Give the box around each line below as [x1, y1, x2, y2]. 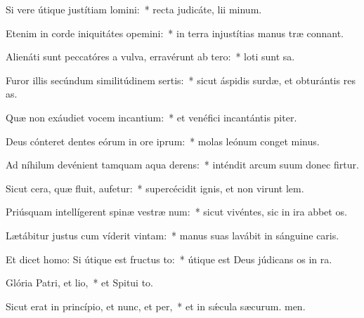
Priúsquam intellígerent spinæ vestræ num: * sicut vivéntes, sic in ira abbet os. [6, 204, 347, 219]
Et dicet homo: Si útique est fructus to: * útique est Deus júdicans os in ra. [6, 251, 332, 266]
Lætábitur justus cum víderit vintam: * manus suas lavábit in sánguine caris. [6, 227, 339, 242]
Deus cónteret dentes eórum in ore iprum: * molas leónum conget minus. [6, 133, 320, 148]
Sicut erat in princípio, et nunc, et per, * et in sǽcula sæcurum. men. [6, 298, 306, 313]
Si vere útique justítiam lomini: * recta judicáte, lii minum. [6, 2, 262, 16]
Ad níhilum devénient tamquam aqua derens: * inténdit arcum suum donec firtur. [6, 157, 359, 172]
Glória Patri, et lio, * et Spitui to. [6, 275, 154, 290]
